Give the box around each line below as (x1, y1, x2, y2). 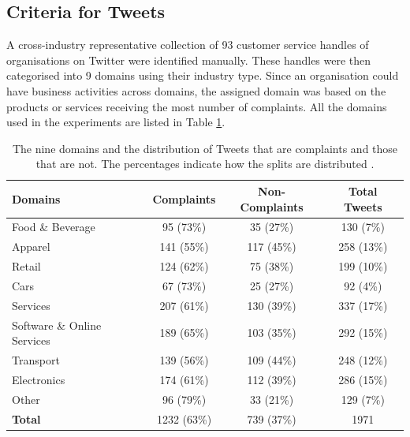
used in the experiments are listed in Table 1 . (6, 114, 225, 130)
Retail (12, 258, 41, 275)
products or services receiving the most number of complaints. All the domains (6, 98, 387, 114)
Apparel (12, 238, 50, 255)
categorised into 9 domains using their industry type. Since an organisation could (6, 67, 399, 84)
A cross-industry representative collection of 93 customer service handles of (6, 36, 369, 53)
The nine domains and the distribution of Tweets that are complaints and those (12, 140, 398, 156)
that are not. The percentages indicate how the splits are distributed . (35, 155, 375, 172)
